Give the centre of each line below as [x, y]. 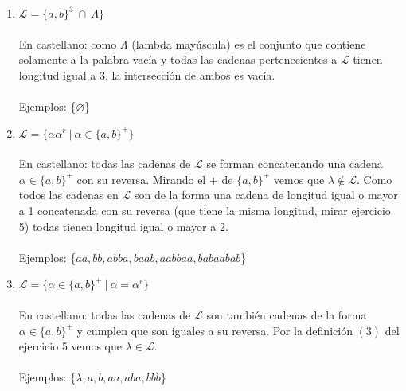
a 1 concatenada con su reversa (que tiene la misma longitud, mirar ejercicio [205, 210]
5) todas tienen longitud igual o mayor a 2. [123, 226]
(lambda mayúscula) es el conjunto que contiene [249, 43]
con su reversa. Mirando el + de [155, 179]
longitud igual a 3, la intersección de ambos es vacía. [147, 74]
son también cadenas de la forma [287, 314]
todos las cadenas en [68, 195]
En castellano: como [68, 43]
